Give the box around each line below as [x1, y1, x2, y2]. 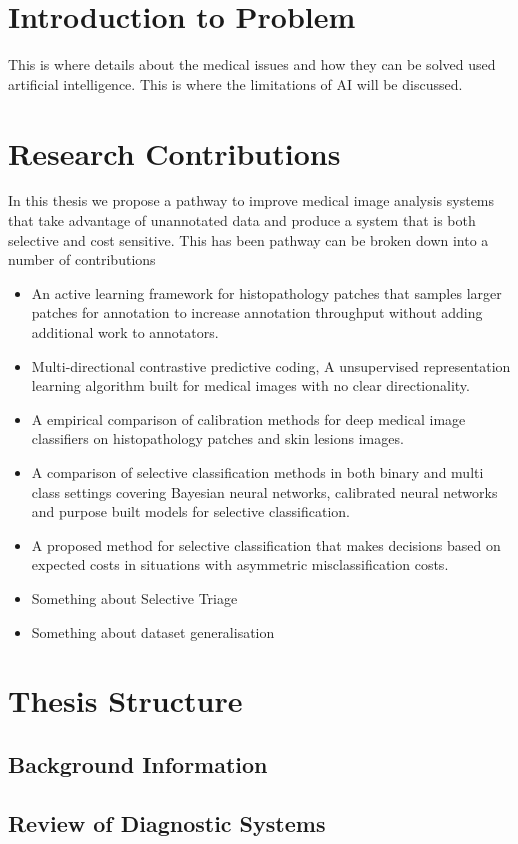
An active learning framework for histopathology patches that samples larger [31, 282, 502, 303]
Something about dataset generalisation [31, 621, 275, 642]
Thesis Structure [8, 680, 243, 721]
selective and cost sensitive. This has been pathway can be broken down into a [8, 229, 489, 250]
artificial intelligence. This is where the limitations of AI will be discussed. [8, 73, 463, 94]
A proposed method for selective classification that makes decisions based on [31, 534, 501, 555]
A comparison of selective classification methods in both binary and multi [31, 461, 484, 482]
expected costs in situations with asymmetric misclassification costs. [31, 554, 449, 575]
